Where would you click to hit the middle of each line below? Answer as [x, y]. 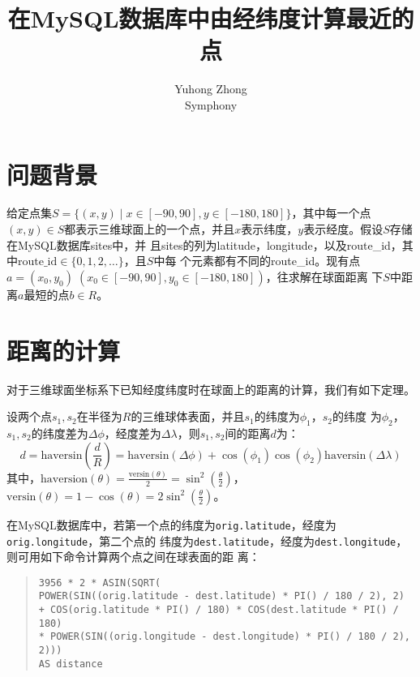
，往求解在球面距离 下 [324, 276]
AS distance [71, 664]
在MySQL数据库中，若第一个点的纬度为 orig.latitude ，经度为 [171, 524]
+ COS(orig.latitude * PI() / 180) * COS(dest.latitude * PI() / [219, 610]
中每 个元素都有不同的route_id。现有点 [257, 261]
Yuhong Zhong [211, 89]
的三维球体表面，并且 [188, 416]
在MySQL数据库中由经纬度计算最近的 [211, 18]
